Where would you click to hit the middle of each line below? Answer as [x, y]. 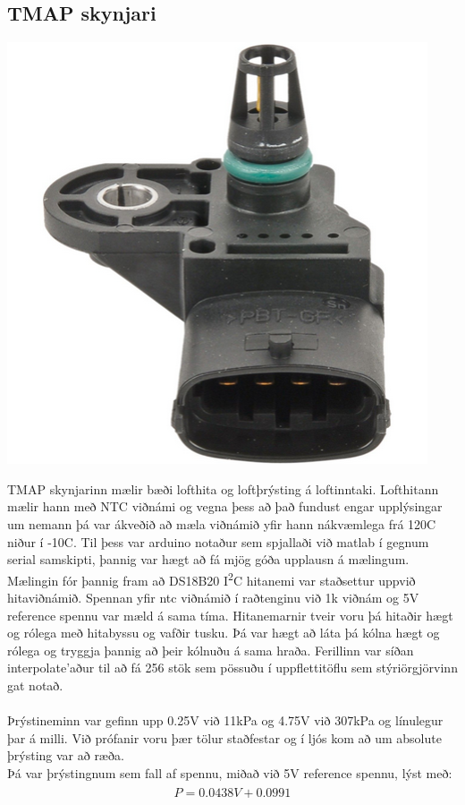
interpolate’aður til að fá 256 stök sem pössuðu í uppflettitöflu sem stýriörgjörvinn [232, 668]
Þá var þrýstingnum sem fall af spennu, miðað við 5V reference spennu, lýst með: [230, 772]
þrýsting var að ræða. [66, 755]
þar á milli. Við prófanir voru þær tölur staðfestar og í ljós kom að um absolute [224, 737]
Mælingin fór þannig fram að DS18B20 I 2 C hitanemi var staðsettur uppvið [211, 578]
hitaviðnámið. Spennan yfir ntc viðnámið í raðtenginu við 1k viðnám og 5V [213, 598]
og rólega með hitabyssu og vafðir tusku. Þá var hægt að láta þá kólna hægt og [224, 633]
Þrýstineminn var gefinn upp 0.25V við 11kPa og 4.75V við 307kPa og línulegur [225, 720]
